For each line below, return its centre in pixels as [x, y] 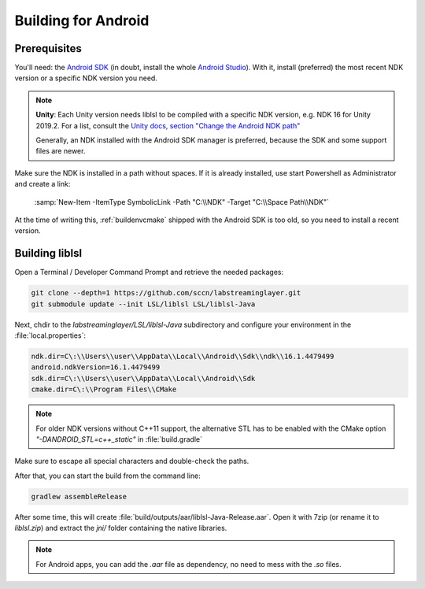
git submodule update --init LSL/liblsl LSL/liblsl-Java [143, 304]
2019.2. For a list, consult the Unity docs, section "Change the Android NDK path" [168, 125]
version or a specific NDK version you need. [86, 78]
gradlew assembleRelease [79, 496]
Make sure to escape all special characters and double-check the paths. [132, 461]
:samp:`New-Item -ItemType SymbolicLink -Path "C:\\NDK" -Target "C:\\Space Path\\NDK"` [182, 202]
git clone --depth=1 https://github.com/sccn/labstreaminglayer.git [166, 293]
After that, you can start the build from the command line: [107, 476]
